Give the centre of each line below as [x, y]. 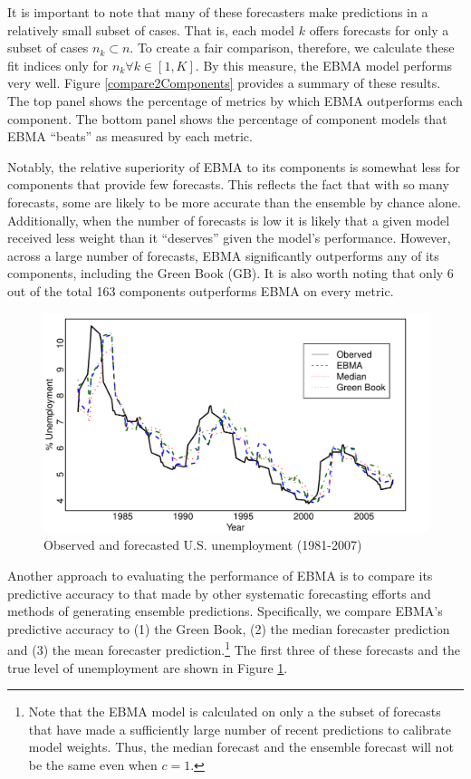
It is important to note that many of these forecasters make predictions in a [218, 12]
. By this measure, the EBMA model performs [324, 65]
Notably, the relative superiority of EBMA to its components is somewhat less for [234, 166]
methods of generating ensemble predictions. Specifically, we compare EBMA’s [225, 611]
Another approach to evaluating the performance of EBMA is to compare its [220, 575]
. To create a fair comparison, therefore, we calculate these [292, 48]
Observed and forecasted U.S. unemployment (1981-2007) [203, 545]
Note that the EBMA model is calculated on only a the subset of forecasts [235, 712]
